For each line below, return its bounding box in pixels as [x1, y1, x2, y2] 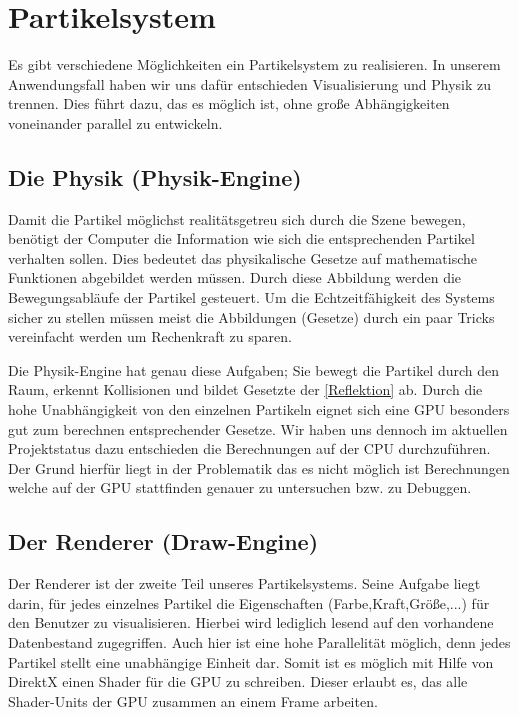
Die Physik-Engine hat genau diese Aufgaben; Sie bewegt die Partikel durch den [8, 359, 500, 380]
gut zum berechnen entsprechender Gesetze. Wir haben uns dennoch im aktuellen [8, 418, 508, 439]
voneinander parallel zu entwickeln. [8, 112, 223, 133]
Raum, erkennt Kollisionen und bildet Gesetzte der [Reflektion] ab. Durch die [8, 379, 483, 400]
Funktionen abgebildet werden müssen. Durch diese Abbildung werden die [8, 267, 462, 288]
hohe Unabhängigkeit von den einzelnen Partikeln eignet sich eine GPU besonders [8, 399, 510, 420]
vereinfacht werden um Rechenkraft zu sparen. [8, 326, 292, 347]
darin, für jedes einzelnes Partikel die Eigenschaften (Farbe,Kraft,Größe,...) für [8, 592, 490, 613]
